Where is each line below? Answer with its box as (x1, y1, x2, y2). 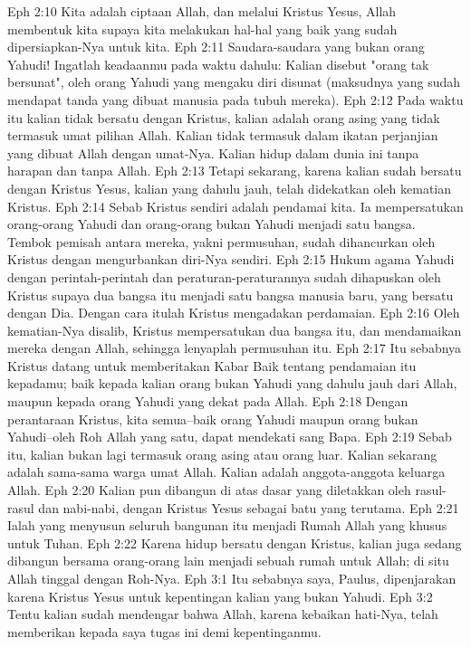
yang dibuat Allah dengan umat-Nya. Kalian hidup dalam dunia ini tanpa (7, 143, 419, 162)
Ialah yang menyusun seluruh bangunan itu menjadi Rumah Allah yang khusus (7, 516, 447, 535)
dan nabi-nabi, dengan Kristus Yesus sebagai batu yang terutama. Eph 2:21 (38, 498, 459, 517)
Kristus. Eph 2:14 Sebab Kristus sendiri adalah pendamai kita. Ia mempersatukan (7, 196, 464, 215)
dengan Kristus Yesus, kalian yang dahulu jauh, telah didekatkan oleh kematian (7, 178, 452, 197)
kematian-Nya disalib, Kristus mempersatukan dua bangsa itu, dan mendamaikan (7, 320, 462, 339)
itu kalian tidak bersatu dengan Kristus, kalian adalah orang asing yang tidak (7, 108, 440, 127)
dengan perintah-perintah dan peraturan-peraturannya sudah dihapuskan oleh (7, 267, 441, 286)
